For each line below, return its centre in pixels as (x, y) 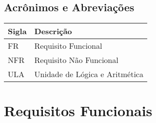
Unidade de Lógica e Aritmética (89, 74)
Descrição (53, 31)
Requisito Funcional (68, 46)
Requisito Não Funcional (76, 60)
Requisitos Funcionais (78, 111)
